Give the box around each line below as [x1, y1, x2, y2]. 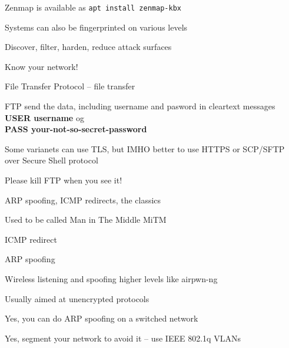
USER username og [5, 111, 84, 123]
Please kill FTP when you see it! [5, 174, 122, 186]
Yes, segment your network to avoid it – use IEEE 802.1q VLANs [5, 332, 241, 344]
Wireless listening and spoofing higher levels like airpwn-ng [5, 272, 218, 285]
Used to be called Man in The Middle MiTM [5, 213, 167, 226]
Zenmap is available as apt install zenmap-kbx [5, 1, 181, 13]
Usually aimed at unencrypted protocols [5, 292, 150, 304]
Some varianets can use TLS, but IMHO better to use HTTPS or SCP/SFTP [5, 142, 285, 155]
